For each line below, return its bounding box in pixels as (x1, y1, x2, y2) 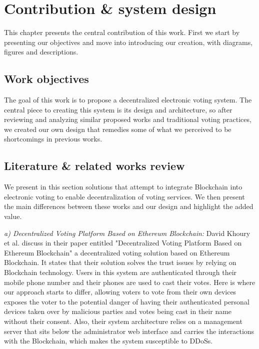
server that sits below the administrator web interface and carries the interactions (4, 325, 254, 336)
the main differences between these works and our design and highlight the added (4, 201, 253, 211)
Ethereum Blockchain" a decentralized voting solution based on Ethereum (4, 247, 230, 257)
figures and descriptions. (4, 46, 78, 57)
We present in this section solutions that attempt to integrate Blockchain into (4, 181, 242, 192)
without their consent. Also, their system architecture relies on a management (4, 316, 242, 326)
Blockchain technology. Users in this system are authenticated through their (4, 267, 237, 277)
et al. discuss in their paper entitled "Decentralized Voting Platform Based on (4, 237, 242, 248)
